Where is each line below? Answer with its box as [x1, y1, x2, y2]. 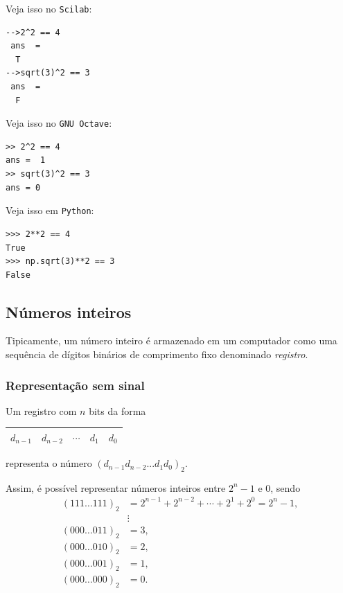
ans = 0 [6, 182, 41, 193]
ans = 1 [6, 155, 46, 166]
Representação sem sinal [6, 376, 145, 393]
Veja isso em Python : [6, 203, 94, 218]
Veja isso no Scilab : [6, 1, 92, 15]
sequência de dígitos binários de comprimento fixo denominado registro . [6, 347, 308, 362]
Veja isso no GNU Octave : [6, 116, 112, 130]
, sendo [270, 480, 301, 495]
